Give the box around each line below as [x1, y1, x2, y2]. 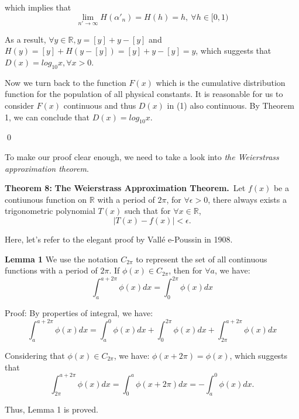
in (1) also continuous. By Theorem [167, 99, 294, 111]
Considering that [5, 349, 65, 361]
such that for [124, 205, 171, 217]
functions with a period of [5, 264, 98, 276]
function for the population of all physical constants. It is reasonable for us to [5, 88, 283, 100]
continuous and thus [63, 99, 136, 111]
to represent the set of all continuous [136, 252, 267, 265]
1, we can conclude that [5, 110, 90, 123]
